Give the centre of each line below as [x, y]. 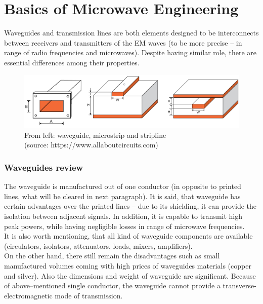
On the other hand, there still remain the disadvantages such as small [112, 256]
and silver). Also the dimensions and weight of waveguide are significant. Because [130, 275]
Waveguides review [44, 167]
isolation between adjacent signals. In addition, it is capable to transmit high [123, 216]
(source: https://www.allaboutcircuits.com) [91, 145]
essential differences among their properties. [72, 62]
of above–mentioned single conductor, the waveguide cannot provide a [112, 286]
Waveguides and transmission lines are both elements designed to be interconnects [131, 33]
